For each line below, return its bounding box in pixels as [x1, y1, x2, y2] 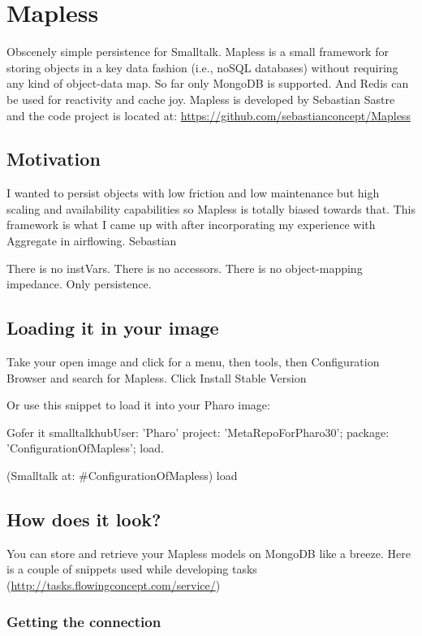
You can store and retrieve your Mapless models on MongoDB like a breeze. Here [6, 544, 411, 561]
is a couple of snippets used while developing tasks [6, 560, 257, 578]
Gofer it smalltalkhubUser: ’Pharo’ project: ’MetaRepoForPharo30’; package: [6, 423, 390, 440]
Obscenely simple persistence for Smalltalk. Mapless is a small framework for [6, 43, 389, 60]
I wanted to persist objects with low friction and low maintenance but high [6, 184, 380, 201]
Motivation [6, 146, 101, 171]
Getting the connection [6, 611, 161, 631]
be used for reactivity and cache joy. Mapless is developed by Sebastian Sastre [6, 90, 395, 107]
